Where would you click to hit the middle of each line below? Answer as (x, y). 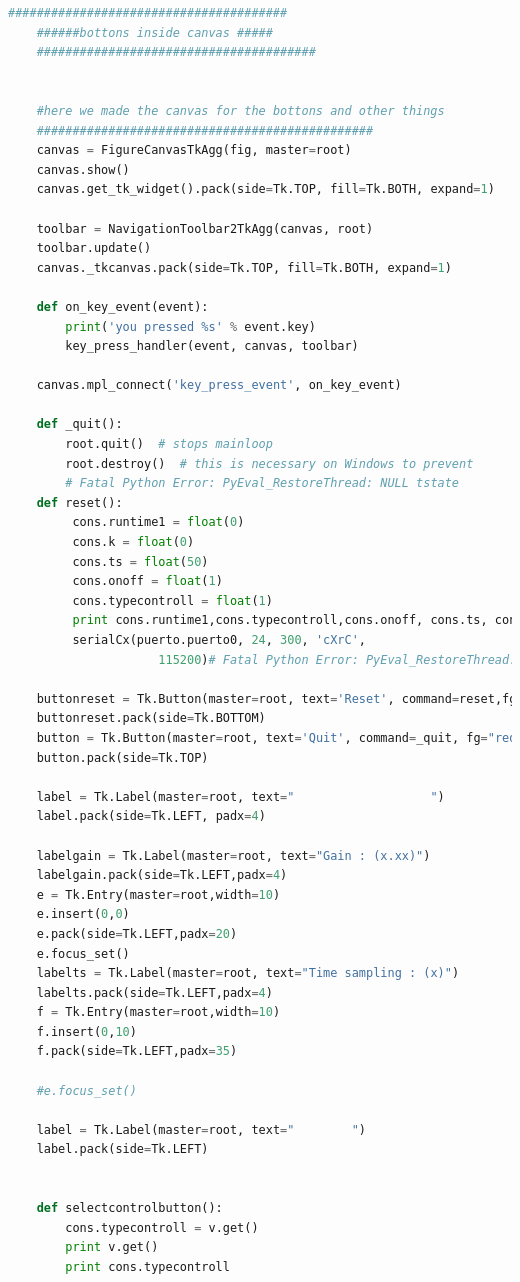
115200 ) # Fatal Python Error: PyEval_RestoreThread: (337, 659)
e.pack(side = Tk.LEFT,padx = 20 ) (137, 933)
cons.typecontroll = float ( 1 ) (172, 600)
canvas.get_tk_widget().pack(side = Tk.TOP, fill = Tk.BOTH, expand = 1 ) (265, 189)
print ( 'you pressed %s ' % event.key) (190, 326)
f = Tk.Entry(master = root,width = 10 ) (158, 1012)
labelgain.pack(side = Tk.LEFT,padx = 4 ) (162, 875)
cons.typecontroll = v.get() (162, 1227)
